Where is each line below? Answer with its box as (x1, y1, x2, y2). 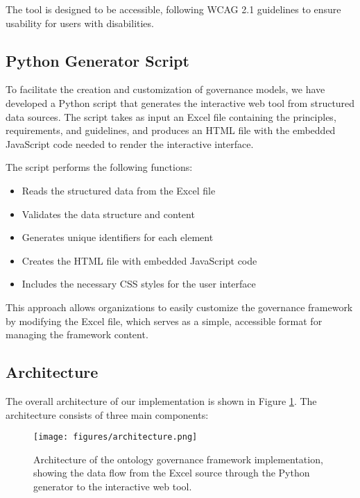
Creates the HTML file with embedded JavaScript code (22, 253, 257, 267)
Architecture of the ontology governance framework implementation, (33, 451, 323, 466)
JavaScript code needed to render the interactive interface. (6, 136, 254, 151)
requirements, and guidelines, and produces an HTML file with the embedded (6, 123, 336, 138)
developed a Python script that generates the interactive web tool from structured (6, 95, 355, 110)
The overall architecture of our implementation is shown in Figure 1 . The (6, 393, 317, 408)
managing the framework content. (6, 327, 148, 342)
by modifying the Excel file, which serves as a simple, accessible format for (6, 313, 323, 328)
